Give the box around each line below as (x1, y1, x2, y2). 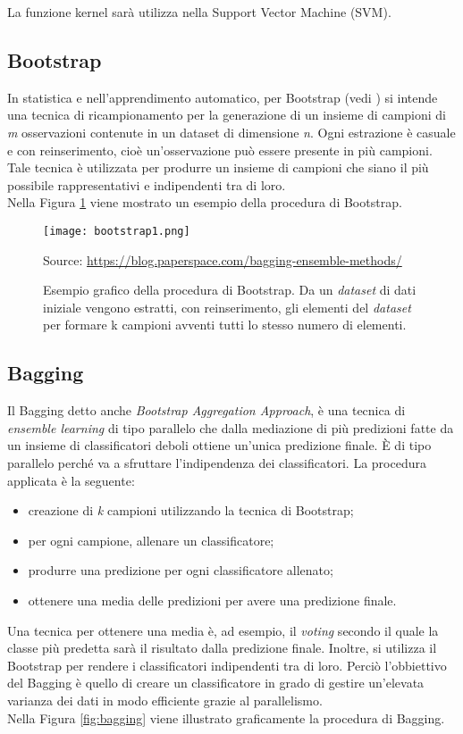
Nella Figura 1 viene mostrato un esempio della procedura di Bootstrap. (7, 193, 402, 212)
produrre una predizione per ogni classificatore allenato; (28, 561, 333, 580)
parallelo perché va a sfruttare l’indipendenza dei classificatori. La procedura (7, 453, 426, 471)
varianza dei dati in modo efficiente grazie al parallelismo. (7, 690, 323, 709)
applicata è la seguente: (7, 471, 135, 489)
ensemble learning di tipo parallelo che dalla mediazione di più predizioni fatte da (7, 418, 454, 437)
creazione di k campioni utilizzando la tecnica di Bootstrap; (28, 501, 354, 520)
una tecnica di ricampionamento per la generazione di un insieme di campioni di (7, 105, 446, 124)
